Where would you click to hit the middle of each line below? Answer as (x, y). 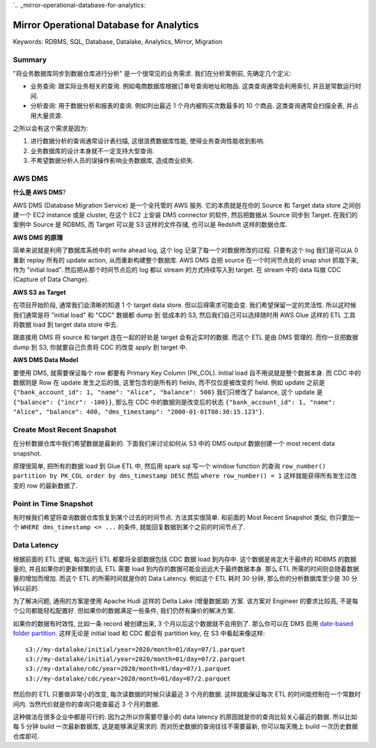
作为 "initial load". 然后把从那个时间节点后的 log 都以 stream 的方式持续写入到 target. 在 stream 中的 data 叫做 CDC (177, 270)
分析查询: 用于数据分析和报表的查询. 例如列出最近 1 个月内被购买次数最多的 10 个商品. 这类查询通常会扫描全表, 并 (191, 106)
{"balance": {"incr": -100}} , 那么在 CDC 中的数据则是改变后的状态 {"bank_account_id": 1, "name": (174, 402)
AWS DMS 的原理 (38, 237)
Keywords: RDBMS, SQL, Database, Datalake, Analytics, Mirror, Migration (118, 41)
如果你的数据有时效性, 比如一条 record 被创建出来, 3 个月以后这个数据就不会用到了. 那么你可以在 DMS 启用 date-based (183, 623)
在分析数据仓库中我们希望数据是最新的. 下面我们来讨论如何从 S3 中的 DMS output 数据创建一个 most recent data (174, 444)
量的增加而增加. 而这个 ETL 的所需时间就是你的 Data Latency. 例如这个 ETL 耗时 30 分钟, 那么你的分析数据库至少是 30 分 (185, 579)
